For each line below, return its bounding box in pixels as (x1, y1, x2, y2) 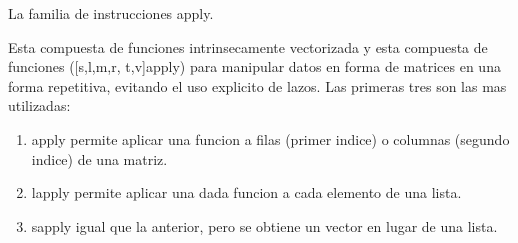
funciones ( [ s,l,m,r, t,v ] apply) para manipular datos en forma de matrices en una (8, 56, 501, 77)
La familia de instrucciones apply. (8, 3, 214, 23)
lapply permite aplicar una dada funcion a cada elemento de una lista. (31, 182, 462, 203)
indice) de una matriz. (31, 148, 168, 169)
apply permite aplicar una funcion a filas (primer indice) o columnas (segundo (31, 128, 510, 149)
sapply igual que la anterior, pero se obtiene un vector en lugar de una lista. (31, 215, 498, 236)
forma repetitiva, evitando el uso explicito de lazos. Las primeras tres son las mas (8, 75, 507, 96)
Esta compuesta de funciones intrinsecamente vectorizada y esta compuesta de (8, 36, 488, 57)
